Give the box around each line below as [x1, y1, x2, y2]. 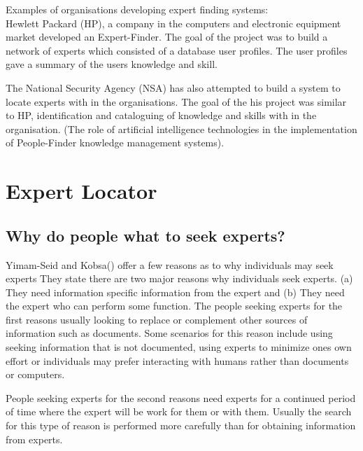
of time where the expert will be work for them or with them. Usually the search [6, 404, 352, 419]
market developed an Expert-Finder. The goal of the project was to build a [6, 29, 328, 44]
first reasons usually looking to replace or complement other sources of [6, 312, 308, 326]
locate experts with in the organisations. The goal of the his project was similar [6, 94, 347, 109]
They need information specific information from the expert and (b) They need [6, 284, 345, 299]
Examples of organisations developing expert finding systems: [6, 2, 269, 16]
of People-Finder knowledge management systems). [6, 135, 225, 150]
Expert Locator [6, 176, 157, 205]
